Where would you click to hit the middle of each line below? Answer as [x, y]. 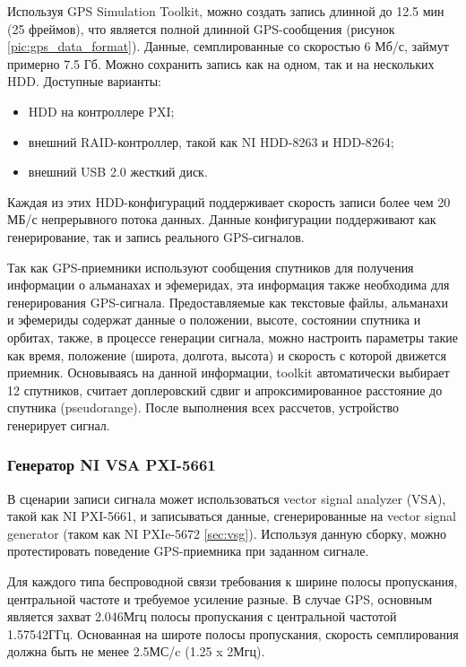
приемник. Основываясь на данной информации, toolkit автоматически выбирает [229, 372]
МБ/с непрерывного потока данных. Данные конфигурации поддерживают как [222, 219]
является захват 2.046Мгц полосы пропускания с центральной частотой [202, 616]
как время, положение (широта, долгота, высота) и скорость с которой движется [227, 355]
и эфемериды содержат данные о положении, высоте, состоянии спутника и [214, 320]
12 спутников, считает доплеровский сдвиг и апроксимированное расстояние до [225, 390]
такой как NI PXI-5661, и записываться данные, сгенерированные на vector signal [232, 516]
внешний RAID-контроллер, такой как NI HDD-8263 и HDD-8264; [211, 141]
